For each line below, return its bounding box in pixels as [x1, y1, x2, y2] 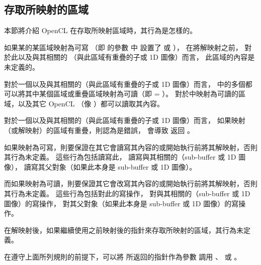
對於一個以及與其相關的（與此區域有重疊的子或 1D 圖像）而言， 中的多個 [4, 78, 245, 89]
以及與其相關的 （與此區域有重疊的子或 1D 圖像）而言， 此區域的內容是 [18, 52, 255, 62]
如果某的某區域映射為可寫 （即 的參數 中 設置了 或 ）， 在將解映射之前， [4, 42, 242, 52]
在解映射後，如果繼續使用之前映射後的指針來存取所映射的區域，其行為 [4, 224, 236, 235]
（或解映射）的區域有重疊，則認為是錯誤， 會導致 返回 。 [4, 124, 194, 135]
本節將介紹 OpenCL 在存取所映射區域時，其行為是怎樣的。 [4, 25, 197, 36]
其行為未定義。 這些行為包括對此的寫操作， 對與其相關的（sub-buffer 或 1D [4, 188, 250, 198]
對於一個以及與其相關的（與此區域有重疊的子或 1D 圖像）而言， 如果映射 [4, 115, 245, 125]
